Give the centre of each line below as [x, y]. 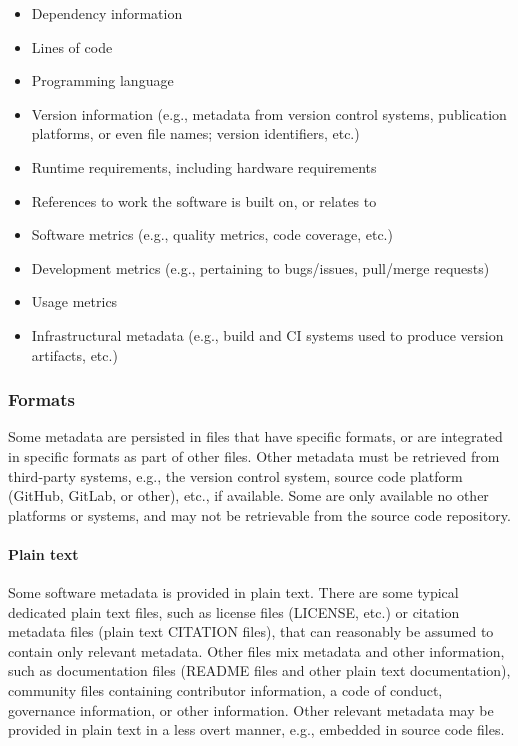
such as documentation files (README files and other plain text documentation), [259, 670]
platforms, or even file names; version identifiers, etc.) [195, 133]
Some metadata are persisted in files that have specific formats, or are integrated [255, 436]
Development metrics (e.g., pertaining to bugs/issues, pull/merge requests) [260, 267]
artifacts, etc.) [74, 354]
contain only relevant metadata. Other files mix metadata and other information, [256, 650]
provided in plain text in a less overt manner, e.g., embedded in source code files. [256, 729]
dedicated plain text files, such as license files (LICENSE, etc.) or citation [234, 611]
